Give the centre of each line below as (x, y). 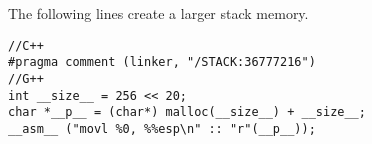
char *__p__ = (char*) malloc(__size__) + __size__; (187, 112)
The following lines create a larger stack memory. (158, 13)
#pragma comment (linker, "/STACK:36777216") (162, 62)
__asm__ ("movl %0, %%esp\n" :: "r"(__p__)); (162, 128)
